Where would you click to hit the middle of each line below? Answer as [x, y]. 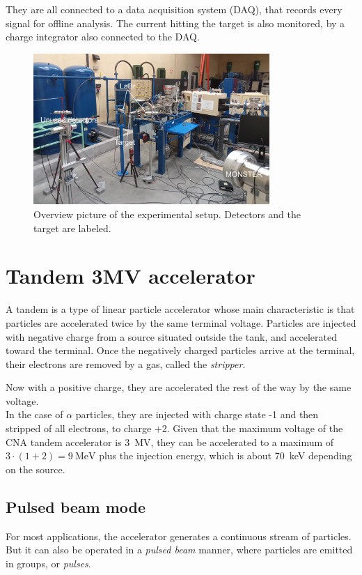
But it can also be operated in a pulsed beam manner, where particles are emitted [179, 550]
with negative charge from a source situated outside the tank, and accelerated [171, 336]
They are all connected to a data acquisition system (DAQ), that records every [174, 9]
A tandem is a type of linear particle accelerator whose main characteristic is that [180, 309]
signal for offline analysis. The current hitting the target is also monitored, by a [175, 23]
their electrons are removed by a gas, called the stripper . [126, 363]
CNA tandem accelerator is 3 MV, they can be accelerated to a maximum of [170, 442]
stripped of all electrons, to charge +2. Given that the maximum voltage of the [174, 428]
